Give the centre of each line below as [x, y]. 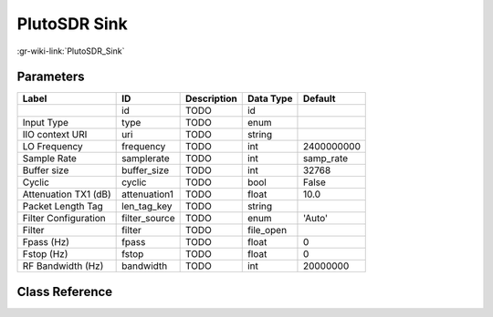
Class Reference [65, 291]
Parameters [51, 77]
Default [319, 98]
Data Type [270, 98]
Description [211, 98]
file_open [267, 230]
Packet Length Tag [63, 207]
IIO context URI [55, 135]
